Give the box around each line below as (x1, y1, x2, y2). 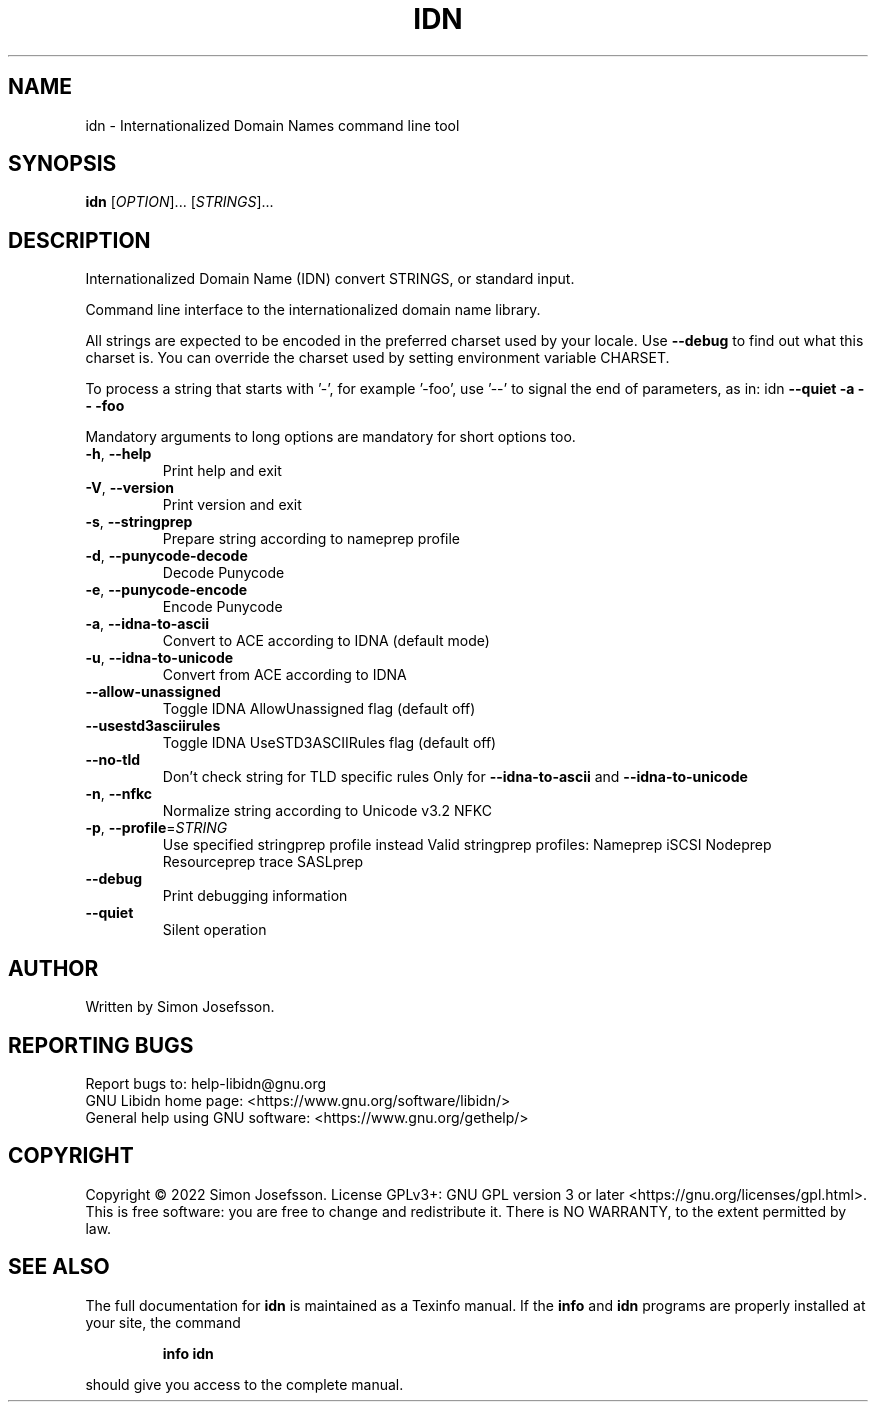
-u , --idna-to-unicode (85, 649, 234, 667)
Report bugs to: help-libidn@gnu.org (85, 1074, 327, 1092)
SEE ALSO (8, 1254, 110, 1280)
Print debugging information (162, 887, 348, 905)
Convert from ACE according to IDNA (162, 666, 407, 684)
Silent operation (162, 921, 267, 939)
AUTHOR (8, 955, 99, 981)
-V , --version (85, 479, 174, 497)
